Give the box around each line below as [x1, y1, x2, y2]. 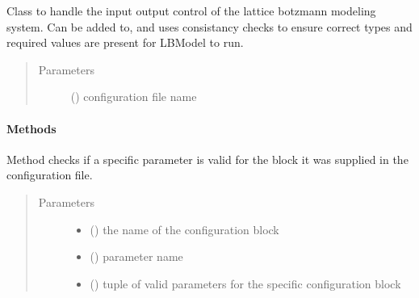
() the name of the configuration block [90, 220, 279, 237]
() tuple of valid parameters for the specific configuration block [90, 275, 401, 292]
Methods [6, 120, 57, 136]
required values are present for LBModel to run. [6, 34, 244, 51]
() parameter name [90, 248, 183, 265]
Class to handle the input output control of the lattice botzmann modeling [6, 2, 376, 19]
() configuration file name [70, 88, 197, 105]
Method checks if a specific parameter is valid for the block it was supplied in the [6, 150, 409, 167]
